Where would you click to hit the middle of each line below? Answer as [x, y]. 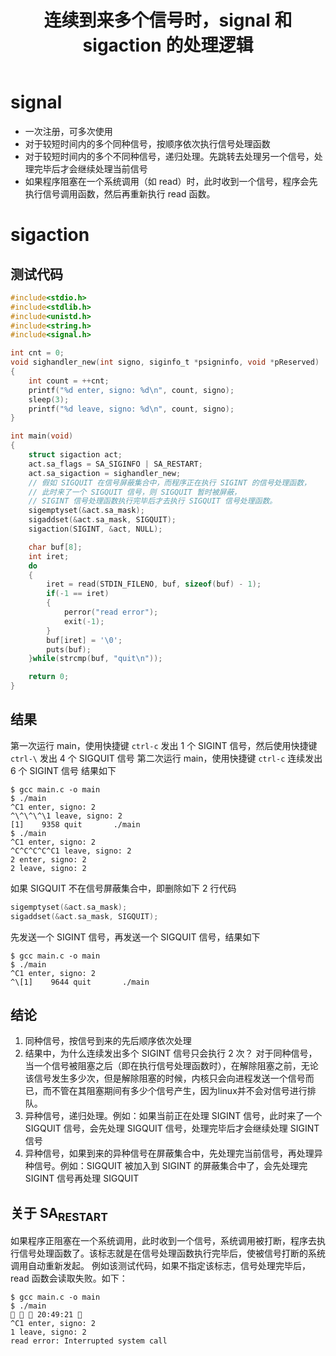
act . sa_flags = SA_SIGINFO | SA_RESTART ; [115, 464]
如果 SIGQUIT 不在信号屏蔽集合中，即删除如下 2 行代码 [123, 888]
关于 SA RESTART [59, 1214]
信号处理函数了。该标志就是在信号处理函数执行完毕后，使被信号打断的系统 [172, 1253]
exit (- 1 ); [84, 621]
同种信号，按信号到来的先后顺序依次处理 [108, 1041]
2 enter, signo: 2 [48, 859]
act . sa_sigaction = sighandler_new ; [105, 473]
